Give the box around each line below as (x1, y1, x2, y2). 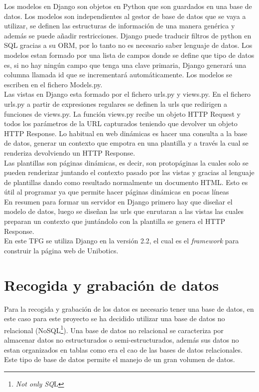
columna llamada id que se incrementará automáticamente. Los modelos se (4, 69, 232, 80)
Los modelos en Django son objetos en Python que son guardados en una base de (4, 1, 252, 11)
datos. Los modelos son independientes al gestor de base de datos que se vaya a (4, 10, 246, 21)
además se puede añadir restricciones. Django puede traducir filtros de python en (4, 30, 252, 40)
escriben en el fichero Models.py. (4, 79, 103, 89)
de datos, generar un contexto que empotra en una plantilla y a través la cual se (4, 138, 249, 148)
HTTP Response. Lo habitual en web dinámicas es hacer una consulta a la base (4, 128, 248, 138)
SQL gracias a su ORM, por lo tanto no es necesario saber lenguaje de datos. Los (4, 40, 253, 50)
